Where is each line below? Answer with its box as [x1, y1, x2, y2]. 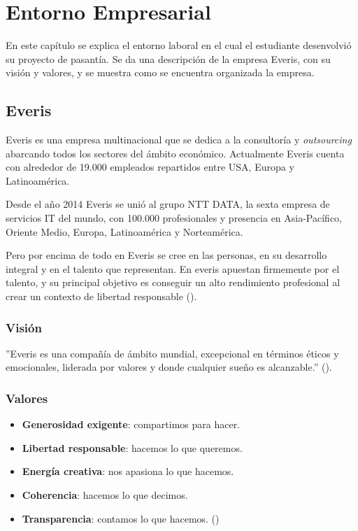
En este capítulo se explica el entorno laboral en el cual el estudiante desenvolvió [6, 38, 352, 52]
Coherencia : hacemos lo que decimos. [22, 488, 188, 502]
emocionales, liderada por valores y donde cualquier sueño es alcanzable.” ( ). [6, 360, 332, 374]
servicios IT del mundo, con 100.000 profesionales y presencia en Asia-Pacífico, [6, 211, 343, 225]
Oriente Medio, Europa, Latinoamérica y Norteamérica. [6, 224, 243, 239]
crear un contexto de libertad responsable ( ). [6, 289, 197, 304]
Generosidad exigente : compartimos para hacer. [22, 417, 241, 432]
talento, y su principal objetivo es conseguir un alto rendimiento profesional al [6, 275, 341, 290]
